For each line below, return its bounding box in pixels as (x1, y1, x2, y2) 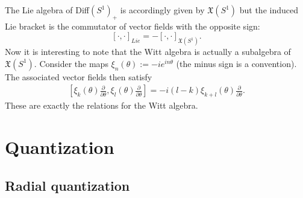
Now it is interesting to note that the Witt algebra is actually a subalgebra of (5, 45, 291, 58)
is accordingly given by (120, 4, 205, 16)
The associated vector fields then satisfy (5, 70, 152, 83)
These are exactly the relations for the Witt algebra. (5, 99, 198, 112)
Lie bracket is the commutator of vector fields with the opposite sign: (5, 19, 260, 32)
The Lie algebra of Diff (5, 4, 90, 16)
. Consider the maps (34, 57, 108, 69)
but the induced (239, 4, 298, 16)
